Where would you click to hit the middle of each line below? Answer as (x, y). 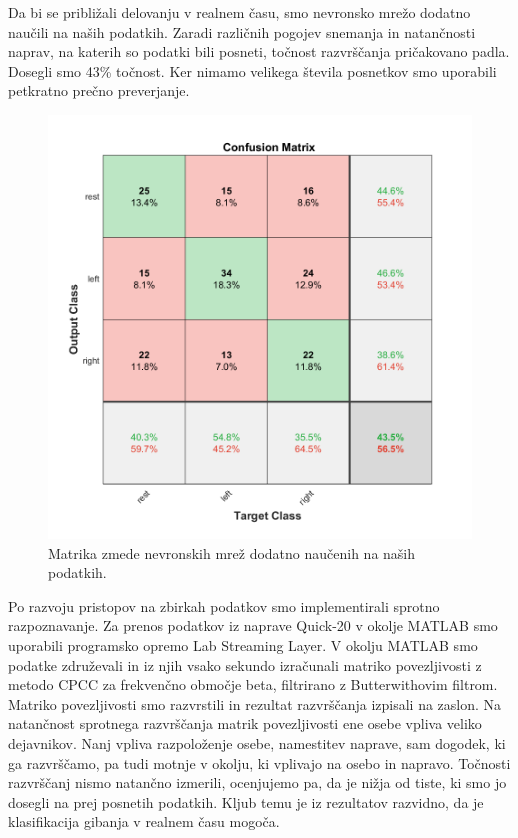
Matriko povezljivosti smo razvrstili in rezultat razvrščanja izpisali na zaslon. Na (255, 703)
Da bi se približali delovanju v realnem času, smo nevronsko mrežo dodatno (239, 12)
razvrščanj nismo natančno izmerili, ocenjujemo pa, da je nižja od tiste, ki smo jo (257, 782)
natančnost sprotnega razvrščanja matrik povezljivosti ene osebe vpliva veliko (245, 723)
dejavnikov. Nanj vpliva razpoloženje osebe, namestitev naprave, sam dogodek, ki (257, 742)
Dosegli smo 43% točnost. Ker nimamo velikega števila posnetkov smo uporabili (252, 70)
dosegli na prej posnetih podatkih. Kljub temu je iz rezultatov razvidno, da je (246, 801)
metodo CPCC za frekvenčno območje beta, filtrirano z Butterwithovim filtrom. (253, 684)
